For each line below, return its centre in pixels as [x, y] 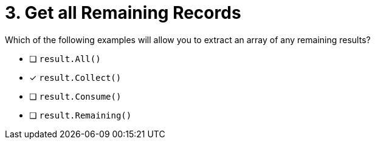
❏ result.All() [65, 58]
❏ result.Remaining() [81, 115]
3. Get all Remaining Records [123, 13]
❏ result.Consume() [75, 96]
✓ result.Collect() [75, 77]
